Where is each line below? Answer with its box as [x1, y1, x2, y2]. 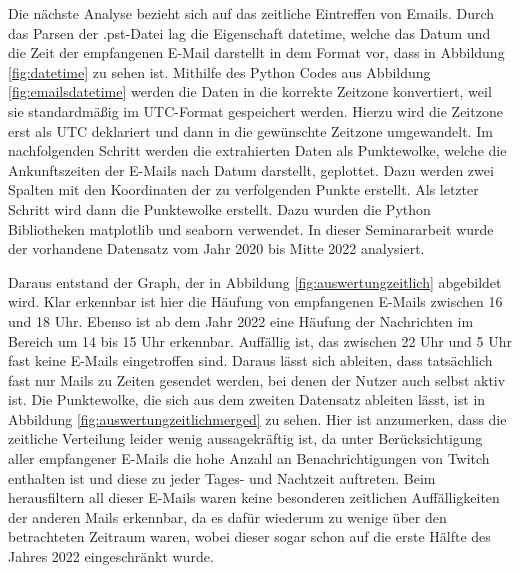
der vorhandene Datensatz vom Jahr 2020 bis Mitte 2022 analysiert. [8, 238, 425, 259]
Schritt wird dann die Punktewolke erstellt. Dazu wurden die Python [8, 198, 431, 219]
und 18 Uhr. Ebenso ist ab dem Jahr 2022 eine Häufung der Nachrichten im [8, 310, 474, 331]
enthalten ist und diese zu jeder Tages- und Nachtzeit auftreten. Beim [8, 467, 436, 488]
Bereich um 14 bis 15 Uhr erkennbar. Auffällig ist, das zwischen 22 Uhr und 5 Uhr [8, 330, 512, 351]
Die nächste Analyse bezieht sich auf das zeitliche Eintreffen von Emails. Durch [8, 3, 495, 23]
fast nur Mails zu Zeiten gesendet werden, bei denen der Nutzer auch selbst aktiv [8, 369, 506, 390]
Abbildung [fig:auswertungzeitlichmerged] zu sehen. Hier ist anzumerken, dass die [8, 408, 507, 429]
